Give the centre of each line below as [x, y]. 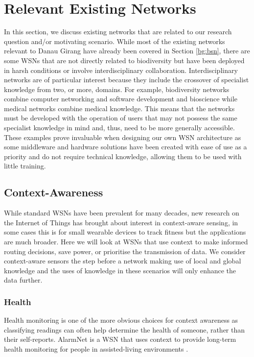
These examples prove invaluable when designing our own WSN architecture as [123, 137]
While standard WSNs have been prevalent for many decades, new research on [122, 213]
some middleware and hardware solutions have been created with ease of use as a [126, 147]
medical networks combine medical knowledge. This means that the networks [119, 108]
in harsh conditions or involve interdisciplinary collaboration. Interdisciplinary [121, 70]
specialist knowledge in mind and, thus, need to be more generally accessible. [119, 128]
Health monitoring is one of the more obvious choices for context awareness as [121, 320]
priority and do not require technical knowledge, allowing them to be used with [123, 156]
